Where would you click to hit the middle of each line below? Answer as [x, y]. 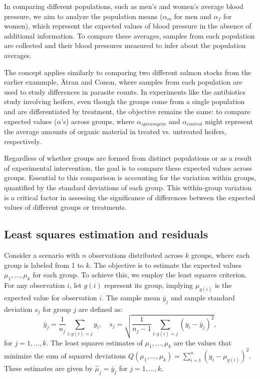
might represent [229, 121]
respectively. [23, 141]
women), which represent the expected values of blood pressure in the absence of [128, 26]
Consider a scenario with [42, 255]
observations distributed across [136, 255]
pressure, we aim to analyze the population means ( [83, 16]
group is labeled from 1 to [44, 265]
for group [57, 309]
